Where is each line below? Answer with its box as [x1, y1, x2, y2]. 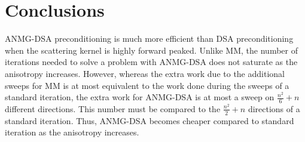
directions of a [248, 102, 300, 115]
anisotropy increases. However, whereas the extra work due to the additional [5, 67, 285, 79]
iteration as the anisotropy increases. [5, 126, 139, 138]
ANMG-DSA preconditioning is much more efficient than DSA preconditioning [5, 32, 294, 45]
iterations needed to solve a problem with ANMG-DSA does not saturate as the [5, 55, 298, 68]
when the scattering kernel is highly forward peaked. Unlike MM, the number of [5, 44, 298, 56]
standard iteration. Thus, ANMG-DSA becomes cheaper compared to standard [5, 114, 294, 126]
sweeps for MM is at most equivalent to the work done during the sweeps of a [5, 79, 289, 91]
